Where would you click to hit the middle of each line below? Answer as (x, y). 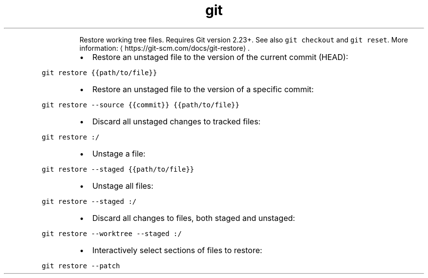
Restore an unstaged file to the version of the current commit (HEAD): (220, 57)
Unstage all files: (123, 186)
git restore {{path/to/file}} (99, 72)
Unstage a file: (119, 153)
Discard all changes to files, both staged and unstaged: (193, 218)
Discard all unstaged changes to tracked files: (176, 121)
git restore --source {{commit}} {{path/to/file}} (140, 105)
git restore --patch (81, 266)
